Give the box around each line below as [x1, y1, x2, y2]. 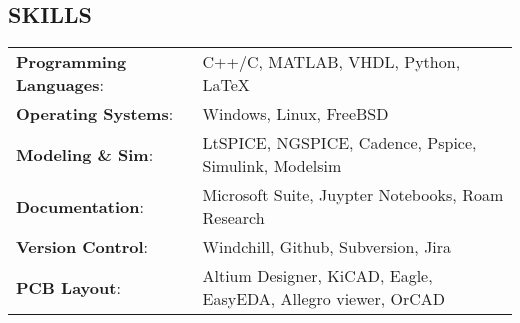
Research [202, 206, 265, 230]
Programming [16, 50, 127, 74]
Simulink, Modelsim [202, 154, 342, 178]
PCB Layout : [16, 275, 121, 299]
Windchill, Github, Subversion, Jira [202, 235, 452, 259]
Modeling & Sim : [16, 142, 154, 166]
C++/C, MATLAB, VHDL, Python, [202, 50, 461, 74]
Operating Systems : [16, 102, 174, 126]
